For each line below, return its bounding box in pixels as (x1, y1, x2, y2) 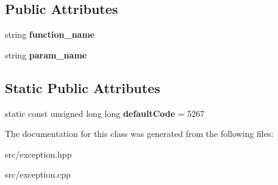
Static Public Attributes (5, 78, 160, 97)
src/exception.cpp (5, 168, 71, 181)
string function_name (5, 28, 95, 41)
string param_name (5, 48, 87, 61)
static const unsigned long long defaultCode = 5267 (5, 106, 205, 119)
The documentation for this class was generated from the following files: (5, 127, 274, 140)
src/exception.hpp (5, 147, 72, 160)
